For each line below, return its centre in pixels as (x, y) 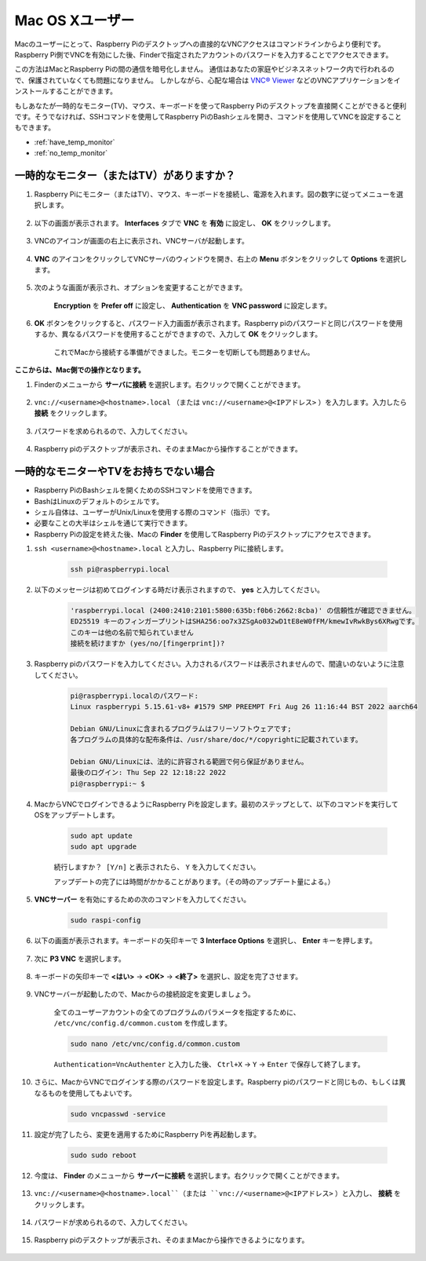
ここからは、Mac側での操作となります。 (80, 370)
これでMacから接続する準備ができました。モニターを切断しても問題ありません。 (184, 352)
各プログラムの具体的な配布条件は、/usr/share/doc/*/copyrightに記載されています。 (216, 740)
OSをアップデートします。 (76, 815)
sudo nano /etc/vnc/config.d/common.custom (155, 1044)
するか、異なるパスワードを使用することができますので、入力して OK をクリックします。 (178, 334)
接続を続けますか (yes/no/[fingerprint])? (147, 643)
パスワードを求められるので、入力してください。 (113, 431)
